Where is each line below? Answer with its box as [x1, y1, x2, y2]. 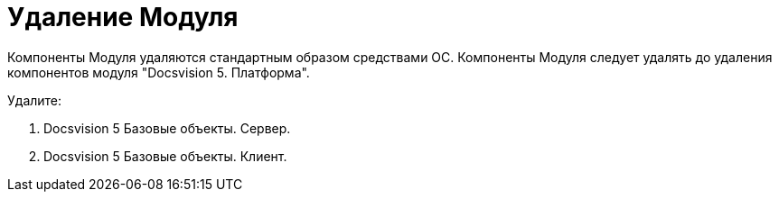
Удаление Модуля [7, 2, 239, 32]
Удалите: [7, 92, 62, 108]
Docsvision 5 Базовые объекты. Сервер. [43, 120, 291, 136]
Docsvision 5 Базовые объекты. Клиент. [43, 148, 287, 164]
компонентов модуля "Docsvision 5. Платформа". [7, 64, 310, 80]
